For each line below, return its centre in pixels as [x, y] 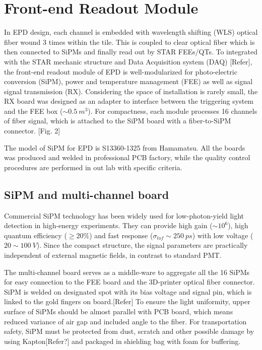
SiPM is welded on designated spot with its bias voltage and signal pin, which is [128, 291]
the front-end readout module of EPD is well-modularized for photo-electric [121, 71]
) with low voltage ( [223, 235]
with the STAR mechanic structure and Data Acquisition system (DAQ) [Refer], [128, 61]
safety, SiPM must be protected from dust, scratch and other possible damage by [129, 331]
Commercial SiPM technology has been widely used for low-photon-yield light [124, 215]
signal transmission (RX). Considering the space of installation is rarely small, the [131, 91]
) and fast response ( [121, 235]
